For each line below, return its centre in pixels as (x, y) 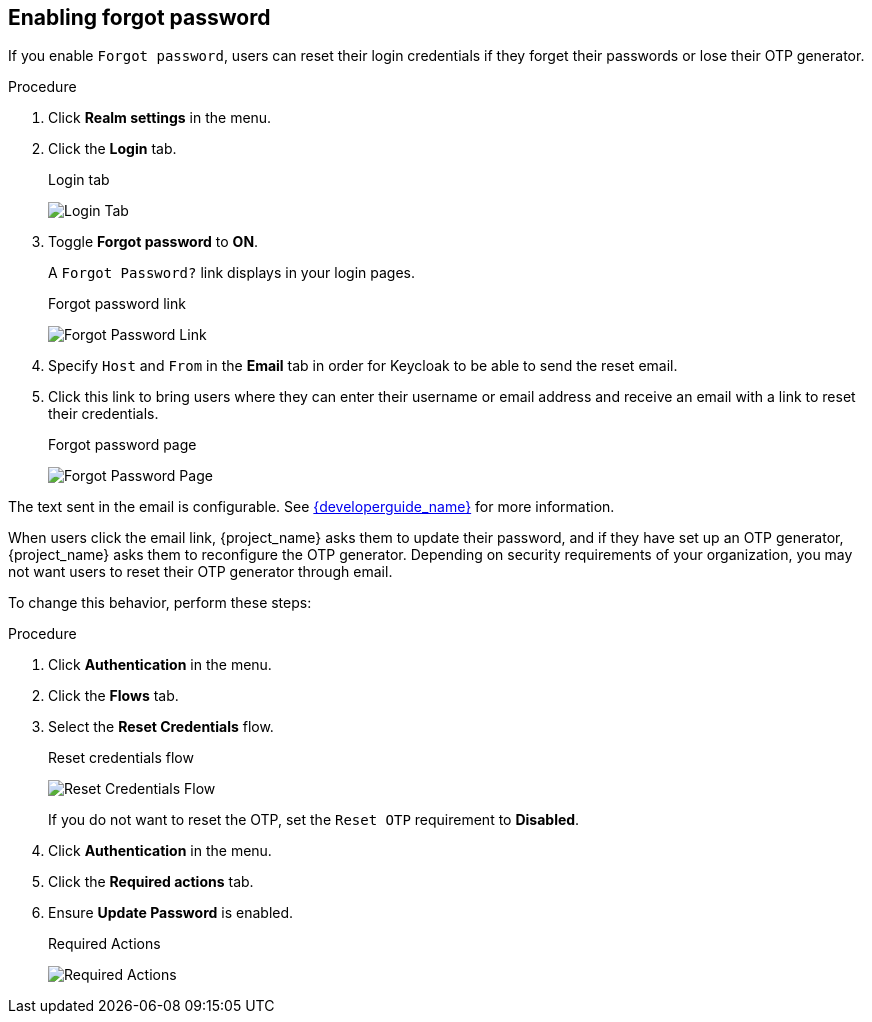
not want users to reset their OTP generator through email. (200, 572)
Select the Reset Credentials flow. (161, 727)
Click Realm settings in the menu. (160, 118)
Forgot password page (122, 445)
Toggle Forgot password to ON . (153, 242)
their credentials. (103, 414)
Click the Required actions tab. (151, 882)
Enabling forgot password (139, 17)
